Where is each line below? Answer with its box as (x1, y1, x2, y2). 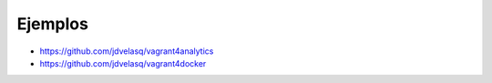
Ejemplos (16, 14, 88, 34)
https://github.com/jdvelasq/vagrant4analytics (39, 46, 214, 57)
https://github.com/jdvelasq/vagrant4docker (39, 57, 207, 68)
